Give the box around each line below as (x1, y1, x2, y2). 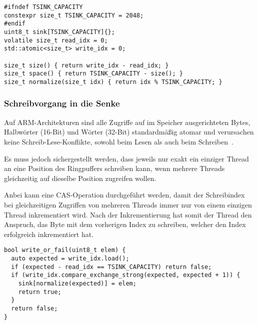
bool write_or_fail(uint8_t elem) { (4, 246, 126, 254)
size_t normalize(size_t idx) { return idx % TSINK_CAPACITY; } (4, 78, 222, 85)
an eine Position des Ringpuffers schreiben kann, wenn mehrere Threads (4, 163, 225, 173)
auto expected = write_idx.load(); (11, 254, 129, 262)
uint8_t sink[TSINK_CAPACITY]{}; (4, 28, 115, 35)
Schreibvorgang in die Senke (4, 97, 120, 109)
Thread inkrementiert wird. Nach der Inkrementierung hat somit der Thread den (4, 209, 252, 219)
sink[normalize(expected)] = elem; (18, 279, 136, 287)
